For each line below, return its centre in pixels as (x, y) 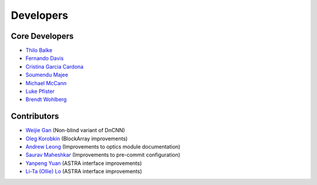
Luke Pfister (40, 92)
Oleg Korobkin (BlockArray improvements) (77, 139)
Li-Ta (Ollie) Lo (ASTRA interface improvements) (84, 171)
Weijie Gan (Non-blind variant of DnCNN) (75, 130)
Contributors (35, 117)
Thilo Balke (39, 51)
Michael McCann (46, 83)
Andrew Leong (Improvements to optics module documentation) (103, 147)
